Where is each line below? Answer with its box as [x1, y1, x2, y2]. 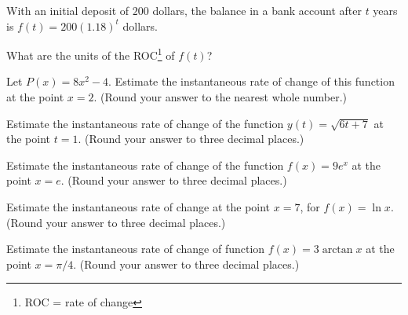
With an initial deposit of [6, 2, 129, 18]
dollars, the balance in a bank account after [152, 2, 362, 18]
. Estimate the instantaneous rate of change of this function [108, 73, 395, 90]
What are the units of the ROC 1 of [6, 45, 175, 63]
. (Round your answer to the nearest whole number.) [93, 89, 347, 105]
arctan [322, 244, 353, 256]
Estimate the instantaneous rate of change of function [6, 240, 265, 257]
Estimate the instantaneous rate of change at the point [6, 199, 271, 214]
